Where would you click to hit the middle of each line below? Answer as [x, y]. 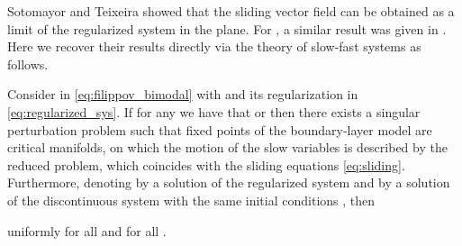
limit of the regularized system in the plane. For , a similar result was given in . [227, 28]
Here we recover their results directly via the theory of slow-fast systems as [214, 46]
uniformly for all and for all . [87, 230]
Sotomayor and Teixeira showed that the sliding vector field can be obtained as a [231, 11]
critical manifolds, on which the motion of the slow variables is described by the [227, 147]
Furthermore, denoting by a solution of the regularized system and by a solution [229, 182]
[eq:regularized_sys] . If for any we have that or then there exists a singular [214, 111]
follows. [28, 64]
